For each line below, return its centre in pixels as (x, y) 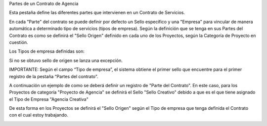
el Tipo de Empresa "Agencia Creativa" (49, 99)
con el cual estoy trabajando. (39, 115)
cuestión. (19, 42)
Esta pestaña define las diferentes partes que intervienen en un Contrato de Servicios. (97, 13)
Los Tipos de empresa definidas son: (47, 51)
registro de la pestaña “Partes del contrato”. (54, 76)
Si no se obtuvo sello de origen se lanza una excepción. (66, 60)
